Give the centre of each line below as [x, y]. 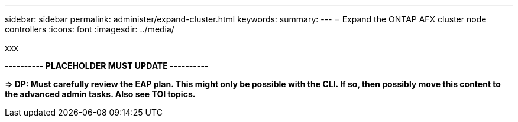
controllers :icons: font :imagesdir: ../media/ [90, 29]
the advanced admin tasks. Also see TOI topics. [100, 94]
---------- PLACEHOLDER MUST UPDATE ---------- [107, 66]
